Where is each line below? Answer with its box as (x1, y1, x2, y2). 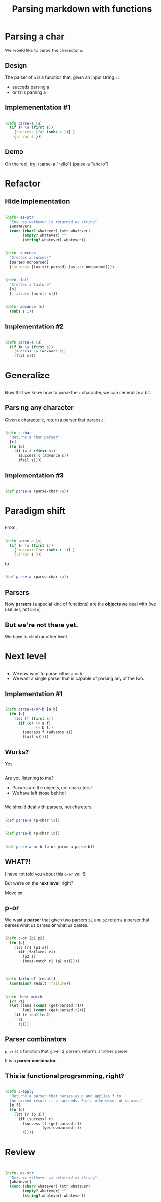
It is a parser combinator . (5, 1057, 57, 1063)
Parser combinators (5, 1035, 67, 1044)
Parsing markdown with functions (12, 3, 152, 15)
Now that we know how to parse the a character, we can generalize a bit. (5, 389, 151, 395)
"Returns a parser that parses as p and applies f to (9, 1094, 121, 1099)
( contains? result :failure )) (9, 981, 71, 986)
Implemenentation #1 (5, 103, 71, 112)
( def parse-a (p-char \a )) (5, 818, 60, 823)
